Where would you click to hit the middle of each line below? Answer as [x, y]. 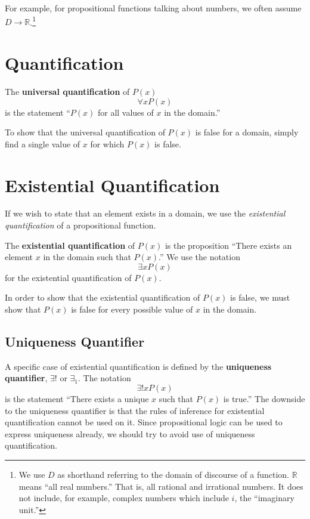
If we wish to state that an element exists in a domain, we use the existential [145, 213]
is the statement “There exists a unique [77, 399]
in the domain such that [87, 257]
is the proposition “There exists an [228, 245]
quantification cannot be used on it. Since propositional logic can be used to [144, 422]
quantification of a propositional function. [80, 225]
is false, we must [260, 297]
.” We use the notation [199, 257]
